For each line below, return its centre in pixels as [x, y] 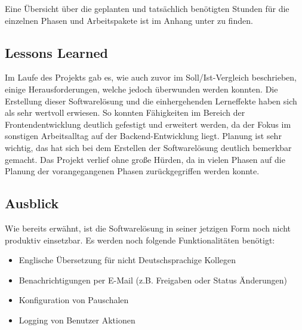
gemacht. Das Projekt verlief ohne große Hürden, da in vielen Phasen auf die [145, 159]
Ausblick [32, 203]
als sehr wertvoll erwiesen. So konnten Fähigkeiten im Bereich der [125, 112]
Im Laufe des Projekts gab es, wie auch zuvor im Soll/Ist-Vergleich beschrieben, [151, 77]
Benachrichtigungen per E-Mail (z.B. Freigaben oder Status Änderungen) [153, 280]
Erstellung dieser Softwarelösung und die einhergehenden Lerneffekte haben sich [151, 101]
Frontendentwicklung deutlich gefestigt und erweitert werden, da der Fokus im [148, 124]
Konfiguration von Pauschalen [74, 300]
